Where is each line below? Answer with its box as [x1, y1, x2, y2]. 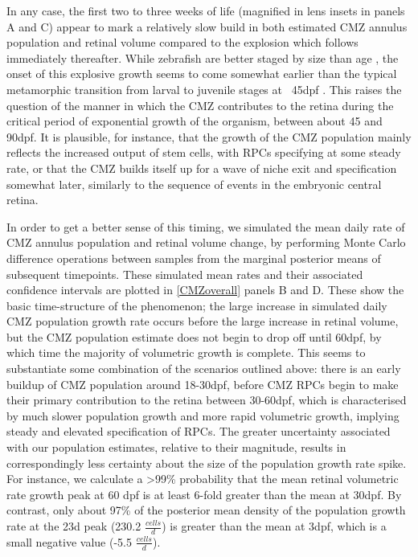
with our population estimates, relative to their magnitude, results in [6, 439, 346, 456]
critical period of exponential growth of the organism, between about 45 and [6, 113, 383, 129]
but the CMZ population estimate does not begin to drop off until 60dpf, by [6, 328, 382, 345]
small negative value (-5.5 [6, 533, 133, 550]
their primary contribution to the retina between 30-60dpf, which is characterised [6, 391, 407, 408]
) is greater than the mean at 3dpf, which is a [162, 518, 387, 534]
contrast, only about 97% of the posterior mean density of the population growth [6, 502, 406, 518]
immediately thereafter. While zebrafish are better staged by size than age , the [6, 49, 399, 66]
